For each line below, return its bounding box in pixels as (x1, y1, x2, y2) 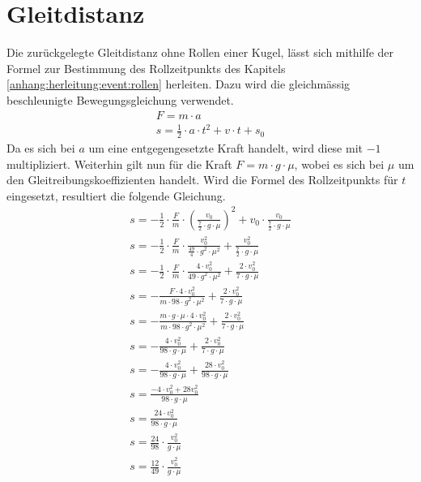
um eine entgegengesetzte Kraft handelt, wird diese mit (88, 139, 363, 156)
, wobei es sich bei (294, 155, 385, 172)
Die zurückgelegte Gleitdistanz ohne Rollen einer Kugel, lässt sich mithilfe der (6, 44, 394, 61)
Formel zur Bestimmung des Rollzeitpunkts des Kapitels (6, 59, 286, 76)
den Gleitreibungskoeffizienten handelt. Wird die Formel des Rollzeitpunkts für (6, 171, 398, 188)
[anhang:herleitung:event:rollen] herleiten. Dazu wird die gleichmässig (6, 75, 351, 93)
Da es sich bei (6, 139, 75, 156)
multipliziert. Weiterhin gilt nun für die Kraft (6, 155, 232, 172)
